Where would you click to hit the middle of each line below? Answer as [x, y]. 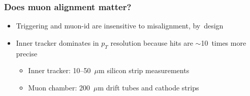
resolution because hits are [152, 42]
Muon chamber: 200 [59, 87]
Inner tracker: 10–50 [59, 70]
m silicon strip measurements [144, 70]
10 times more [224, 42]
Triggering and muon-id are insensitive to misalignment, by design [120, 26]
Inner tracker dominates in [57, 42]
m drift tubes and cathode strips [148, 87]
